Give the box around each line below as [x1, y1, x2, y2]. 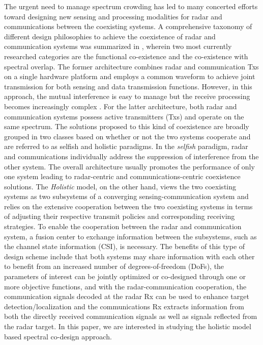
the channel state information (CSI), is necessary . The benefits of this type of [4, 241, 245, 252]
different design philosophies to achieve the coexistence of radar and [4, 31, 216, 41]
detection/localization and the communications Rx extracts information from [4, 301, 244, 311]
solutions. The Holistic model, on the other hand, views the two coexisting [4, 181, 237, 191]
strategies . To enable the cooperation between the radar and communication [4, 221, 242, 232]
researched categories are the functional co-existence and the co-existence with [4, 51, 248, 61]
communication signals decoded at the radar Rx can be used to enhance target [4, 291, 249, 302]
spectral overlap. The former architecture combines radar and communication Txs [4, 61, 259, 71]
